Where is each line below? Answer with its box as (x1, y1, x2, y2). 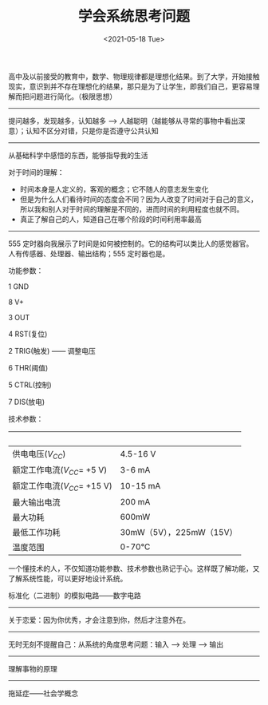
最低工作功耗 (12, 526, 61, 537)
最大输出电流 (12, 497, 61, 508)
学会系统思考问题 (77, 7, 190, 26)
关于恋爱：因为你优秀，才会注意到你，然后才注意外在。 (8, 615, 190, 624)
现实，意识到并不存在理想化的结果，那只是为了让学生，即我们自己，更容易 (8, 81, 253, 91)
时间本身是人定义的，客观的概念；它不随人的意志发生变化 (19, 184, 209, 194)
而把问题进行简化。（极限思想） (14, 91, 117, 101)
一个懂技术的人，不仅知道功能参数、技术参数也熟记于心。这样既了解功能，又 (8, 564, 260, 573)
